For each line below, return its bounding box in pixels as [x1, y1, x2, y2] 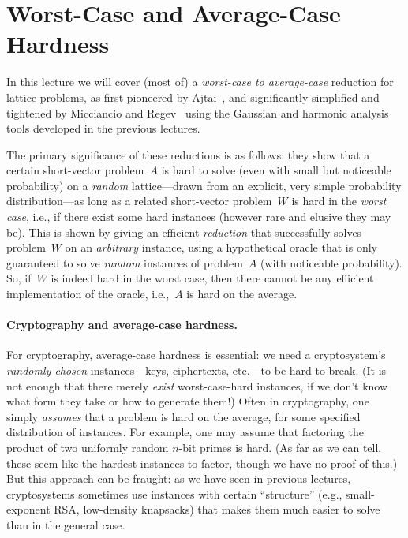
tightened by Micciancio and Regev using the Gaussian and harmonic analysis [6, 104, 389, 121]
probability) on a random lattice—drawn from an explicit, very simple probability [6, 177, 402, 193]
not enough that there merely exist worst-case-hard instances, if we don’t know [6, 377, 388, 394]
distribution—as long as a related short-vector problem [6, 192, 272, 209]
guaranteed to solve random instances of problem [6, 254, 243, 271]
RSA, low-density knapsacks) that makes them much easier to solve [54, 501, 380, 517]
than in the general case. [6, 516, 125, 532]
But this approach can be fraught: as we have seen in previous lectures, [6, 470, 351, 487]
